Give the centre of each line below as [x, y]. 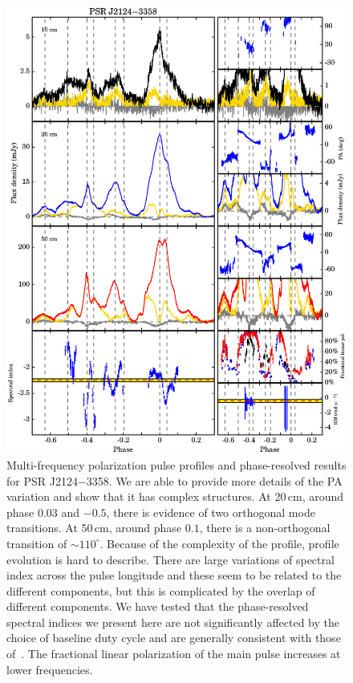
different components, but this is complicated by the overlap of [161, 590]
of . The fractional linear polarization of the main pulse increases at [174, 654]
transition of [37, 543]
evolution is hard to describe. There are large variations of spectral [170, 559]
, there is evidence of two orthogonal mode [211, 512]
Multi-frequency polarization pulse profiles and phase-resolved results [176, 464]
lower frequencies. [50, 669]
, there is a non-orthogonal [265, 528]
